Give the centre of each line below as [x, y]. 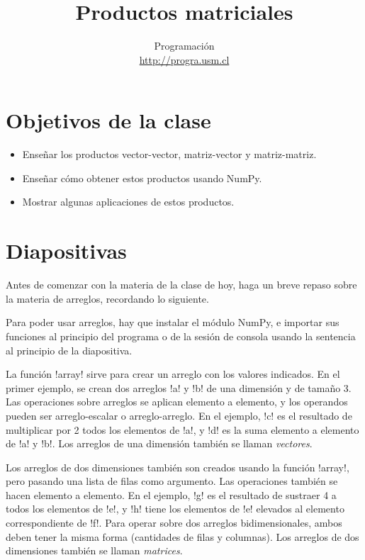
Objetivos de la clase [108, 120]
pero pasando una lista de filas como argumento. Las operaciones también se [172, 481]
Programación [184, 46]
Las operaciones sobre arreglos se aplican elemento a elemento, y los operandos [177, 402]
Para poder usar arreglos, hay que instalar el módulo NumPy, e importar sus [173, 322]
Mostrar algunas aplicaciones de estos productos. [128, 202]
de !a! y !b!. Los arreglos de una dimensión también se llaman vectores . [159, 443]
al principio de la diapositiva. [69, 350]
